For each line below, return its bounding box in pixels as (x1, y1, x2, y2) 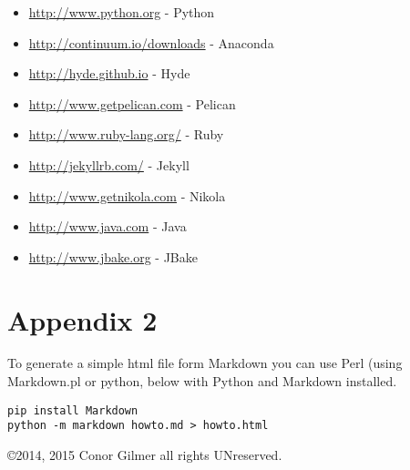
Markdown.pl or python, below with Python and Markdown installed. (7, 372, 397, 391)
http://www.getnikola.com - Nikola (28, 186, 226, 205)
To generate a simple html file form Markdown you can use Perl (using (7, 353, 403, 373)
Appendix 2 (7, 301, 158, 338)
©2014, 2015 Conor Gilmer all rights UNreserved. (7, 444, 282, 464)
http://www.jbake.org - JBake (28, 247, 198, 266)
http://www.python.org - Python (28, 3, 215, 21)
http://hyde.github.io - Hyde (28, 64, 190, 83)
